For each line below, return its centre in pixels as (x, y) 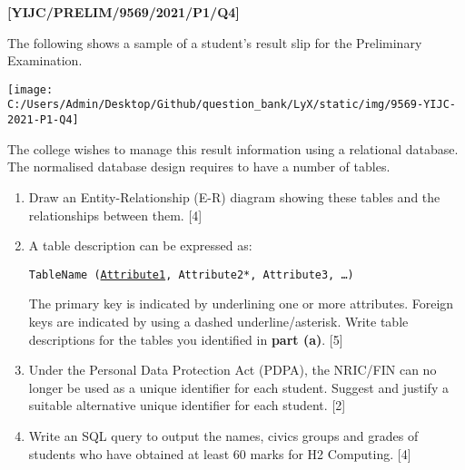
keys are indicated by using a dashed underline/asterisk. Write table (218, 321)
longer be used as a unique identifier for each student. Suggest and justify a (238, 387)
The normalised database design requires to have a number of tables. (199, 166)
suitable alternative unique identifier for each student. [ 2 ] (187, 405)
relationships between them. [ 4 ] (115, 215)
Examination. (45, 60)
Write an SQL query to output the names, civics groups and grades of (223, 435)
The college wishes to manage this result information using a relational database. (233, 148)
